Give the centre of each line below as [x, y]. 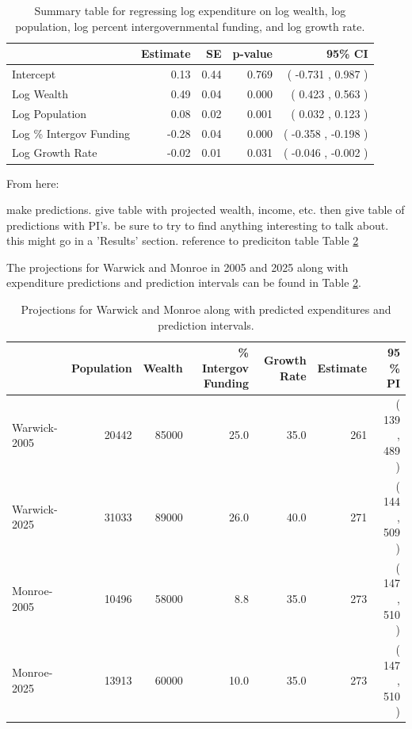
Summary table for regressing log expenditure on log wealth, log [190, 10]
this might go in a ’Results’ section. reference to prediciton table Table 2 [183, 240]
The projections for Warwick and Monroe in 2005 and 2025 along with [177, 267]
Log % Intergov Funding [71, 133]
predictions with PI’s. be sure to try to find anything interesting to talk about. [198, 225]
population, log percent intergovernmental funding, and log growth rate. [190, 26]
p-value [252, 53]
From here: [33, 183]
